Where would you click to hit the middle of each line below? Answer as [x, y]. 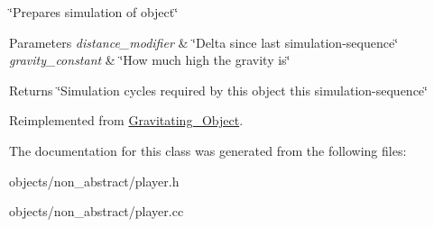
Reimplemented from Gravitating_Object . [126, 120]
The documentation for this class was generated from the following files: [208, 150]
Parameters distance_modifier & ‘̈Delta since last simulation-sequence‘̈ [204, 42]
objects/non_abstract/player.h [94, 181]
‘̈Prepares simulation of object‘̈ [94, 12]
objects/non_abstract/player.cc [97, 211]
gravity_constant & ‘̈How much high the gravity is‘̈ [150, 60]
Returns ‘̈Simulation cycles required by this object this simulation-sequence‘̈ [218, 90]
